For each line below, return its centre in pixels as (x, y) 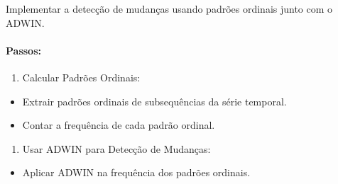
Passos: (23, 50)
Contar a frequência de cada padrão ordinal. (119, 125)
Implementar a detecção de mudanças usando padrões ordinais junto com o (169, 8)
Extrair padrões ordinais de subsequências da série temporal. (154, 101)
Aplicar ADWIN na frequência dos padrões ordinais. (136, 172)
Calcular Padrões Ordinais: (81, 77)
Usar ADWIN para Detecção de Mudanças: (116, 148)
